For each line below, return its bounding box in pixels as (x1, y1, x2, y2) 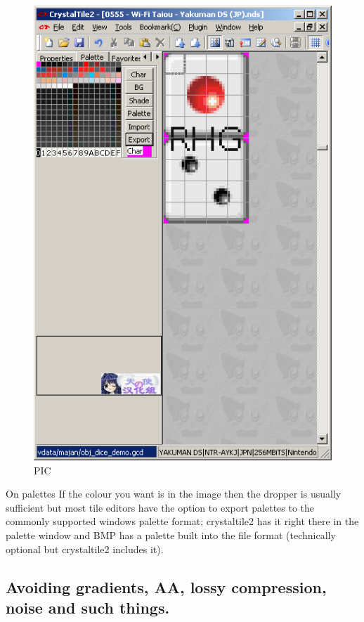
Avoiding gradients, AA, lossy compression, (6, 576, 327, 597)
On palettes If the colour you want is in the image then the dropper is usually (6, 486, 342, 501)
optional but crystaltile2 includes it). (6, 541, 164, 556)
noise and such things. (6, 596, 170, 618)
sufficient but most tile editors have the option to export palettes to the (6, 500, 315, 514)
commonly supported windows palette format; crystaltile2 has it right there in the (6, 514, 359, 529)
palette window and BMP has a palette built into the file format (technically (6, 527, 336, 542)
